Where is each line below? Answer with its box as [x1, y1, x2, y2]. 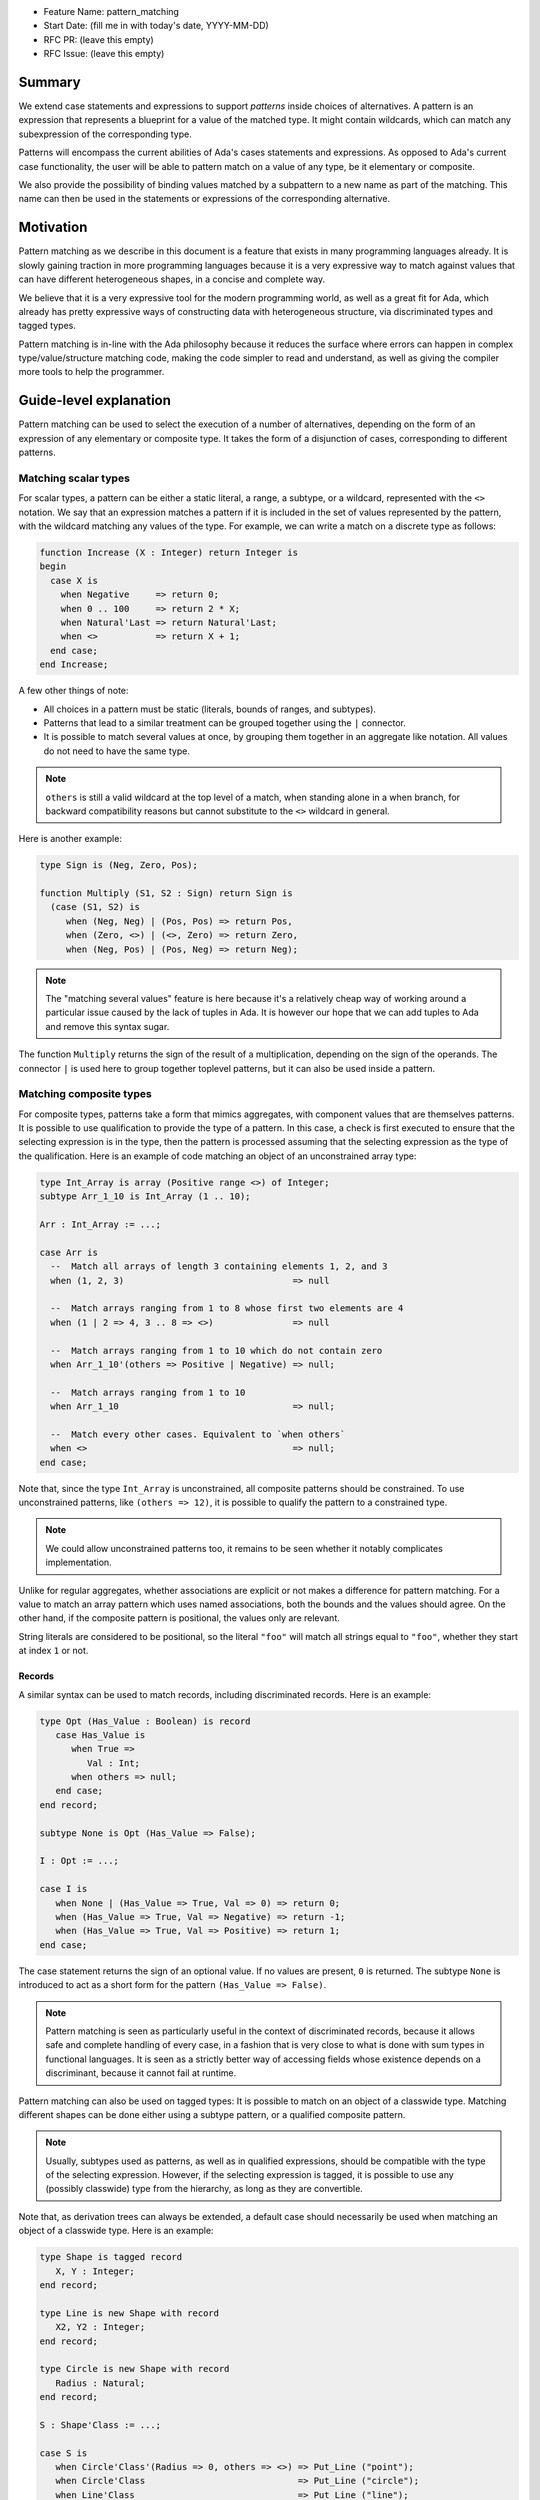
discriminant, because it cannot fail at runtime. [45, 2067, 237, 2079]
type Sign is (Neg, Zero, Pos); [39, 860, 199, 871]
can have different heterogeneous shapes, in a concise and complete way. [18, 273, 325, 285]
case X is [50, 575, 99, 586]
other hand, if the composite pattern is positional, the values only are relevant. [18, 1612, 340, 1624]
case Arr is [39, 1246, 99, 1258]
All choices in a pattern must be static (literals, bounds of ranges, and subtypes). [43, 703, 377, 715]
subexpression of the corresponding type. [18, 128, 192, 140]
